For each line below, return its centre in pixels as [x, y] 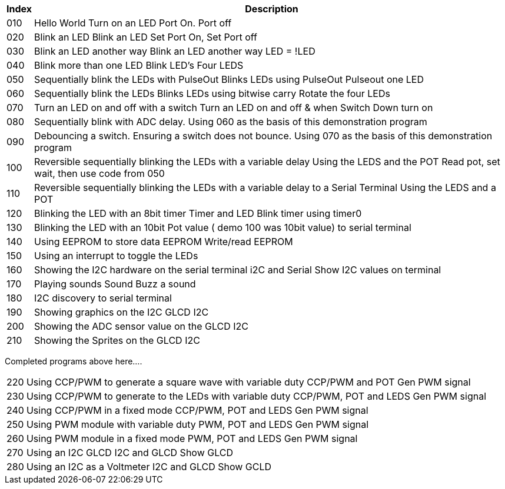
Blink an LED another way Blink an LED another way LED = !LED [175, 51]
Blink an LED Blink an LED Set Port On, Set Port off [146, 37]
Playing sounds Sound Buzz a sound [115, 284]
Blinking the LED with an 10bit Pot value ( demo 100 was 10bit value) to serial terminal [223, 227]
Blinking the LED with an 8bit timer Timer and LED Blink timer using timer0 [198, 213]
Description [272, 9]
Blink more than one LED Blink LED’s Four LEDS [139, 65]
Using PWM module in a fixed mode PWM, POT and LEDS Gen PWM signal [192, 438]
